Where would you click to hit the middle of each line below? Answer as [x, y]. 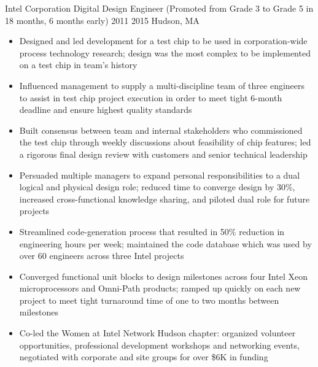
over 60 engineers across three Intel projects [102, 256]
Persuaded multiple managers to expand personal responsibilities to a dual [160, 175]
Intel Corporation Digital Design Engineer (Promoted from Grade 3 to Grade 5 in [159, 8]
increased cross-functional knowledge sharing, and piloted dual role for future [165, 199]
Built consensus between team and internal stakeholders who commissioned [161, 130]
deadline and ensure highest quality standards [106, 110]
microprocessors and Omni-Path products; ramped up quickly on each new [160, 288]
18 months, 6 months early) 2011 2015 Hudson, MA [102, 20]
